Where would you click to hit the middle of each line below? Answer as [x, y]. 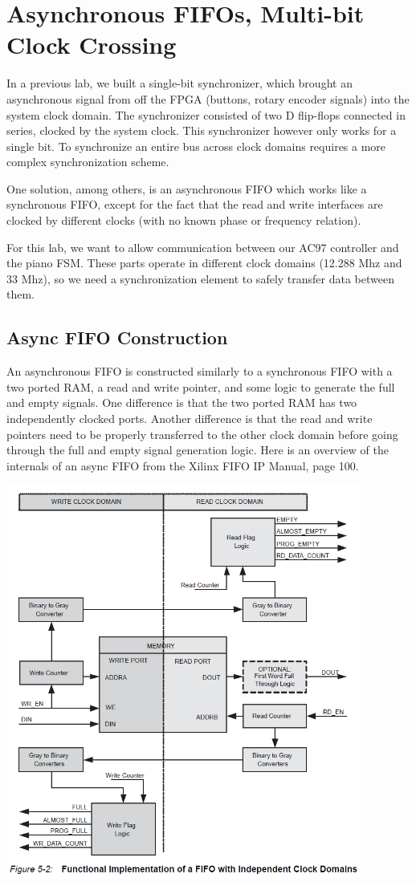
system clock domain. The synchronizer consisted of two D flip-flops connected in [206, 114]
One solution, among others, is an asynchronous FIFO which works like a [187, 188]
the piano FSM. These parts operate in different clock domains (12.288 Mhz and [204, 263]
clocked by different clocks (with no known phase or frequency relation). [184, 220]
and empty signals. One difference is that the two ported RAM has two [182, 402]
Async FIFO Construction [117, 337]
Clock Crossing [92, 45]
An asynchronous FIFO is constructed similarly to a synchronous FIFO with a [200, 371]
